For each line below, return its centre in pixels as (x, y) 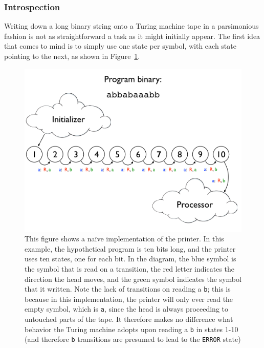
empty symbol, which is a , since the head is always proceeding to (127, 309)
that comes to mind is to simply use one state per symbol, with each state (120, 46)
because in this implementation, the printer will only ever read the (129, 299)
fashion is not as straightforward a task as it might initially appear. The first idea (132, 36)
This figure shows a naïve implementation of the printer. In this (124, 239)
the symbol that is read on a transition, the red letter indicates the (129, 268)
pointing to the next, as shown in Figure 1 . (72, 56)
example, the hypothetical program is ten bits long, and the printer (130, 248)
